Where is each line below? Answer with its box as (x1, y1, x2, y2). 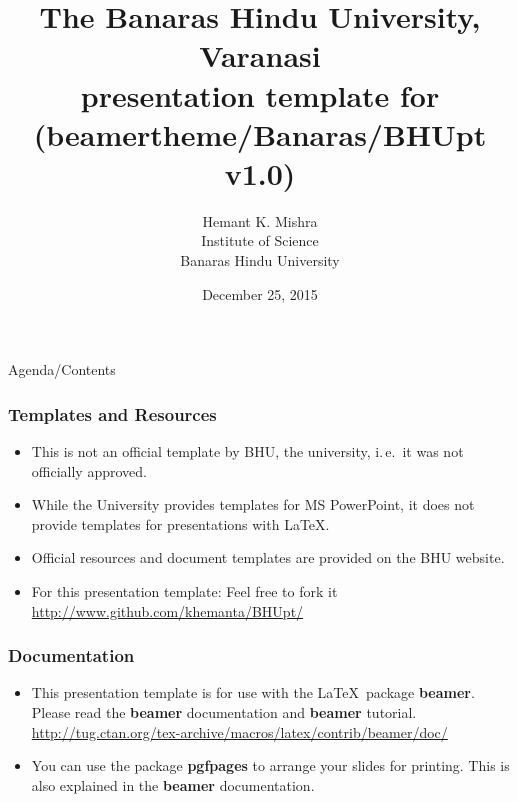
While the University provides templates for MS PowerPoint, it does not (31, 494, 475, 515)
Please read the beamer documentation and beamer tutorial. (31, 702, 417, 723)
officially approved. (31, 460, 147, 481)
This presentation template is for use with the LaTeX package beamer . (31, 682, 475, 703)
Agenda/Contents (8, 359, 116, 380)
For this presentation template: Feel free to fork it (31, 581, 338, 602)
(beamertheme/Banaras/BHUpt (33, 113, 487, 154)
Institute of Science (201, 230, 319, 251)
